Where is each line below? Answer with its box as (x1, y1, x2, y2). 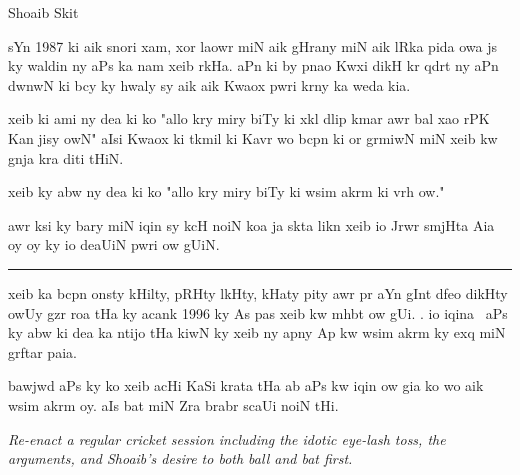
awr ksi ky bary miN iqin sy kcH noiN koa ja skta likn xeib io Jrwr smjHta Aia (8, 214, 495, 235)
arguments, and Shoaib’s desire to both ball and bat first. (8, 448, 353, 469)
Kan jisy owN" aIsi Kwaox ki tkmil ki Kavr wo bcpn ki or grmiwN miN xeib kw (8, 127, 498, 148)
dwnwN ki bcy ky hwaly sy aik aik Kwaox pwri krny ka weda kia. (8, 74, 411, 95)
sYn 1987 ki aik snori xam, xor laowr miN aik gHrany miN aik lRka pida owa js (8, 35, 498, 56)
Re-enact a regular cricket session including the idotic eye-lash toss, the (8, 428, 446, 449)
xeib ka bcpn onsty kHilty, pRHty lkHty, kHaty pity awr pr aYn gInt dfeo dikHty (8, 282, 508, 303)
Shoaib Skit (8, 2, 79, 22)
